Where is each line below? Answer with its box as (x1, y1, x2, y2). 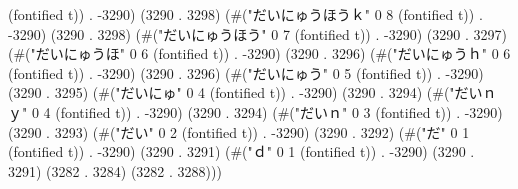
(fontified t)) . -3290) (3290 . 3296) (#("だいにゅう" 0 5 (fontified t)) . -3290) (8, 62, 484, 83)
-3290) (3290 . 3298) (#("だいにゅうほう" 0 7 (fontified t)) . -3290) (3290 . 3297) (8, 23, 507, 44)
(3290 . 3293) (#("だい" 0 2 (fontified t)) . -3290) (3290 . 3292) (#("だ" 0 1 (8, 121, 470, 142)
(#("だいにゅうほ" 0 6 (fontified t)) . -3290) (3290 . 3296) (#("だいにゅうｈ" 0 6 (8, 43, 511, 64)
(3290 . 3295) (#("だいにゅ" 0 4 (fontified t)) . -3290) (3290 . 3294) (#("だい (8, 82, 483, 103)
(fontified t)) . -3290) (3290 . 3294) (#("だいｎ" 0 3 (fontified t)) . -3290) (55, 101, 503, 122)
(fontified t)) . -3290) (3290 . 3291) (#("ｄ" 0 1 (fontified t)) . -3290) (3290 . (8, 141, 475, 162)
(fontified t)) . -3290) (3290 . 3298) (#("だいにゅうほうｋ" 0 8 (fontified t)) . (8, 4, 483, 24)
